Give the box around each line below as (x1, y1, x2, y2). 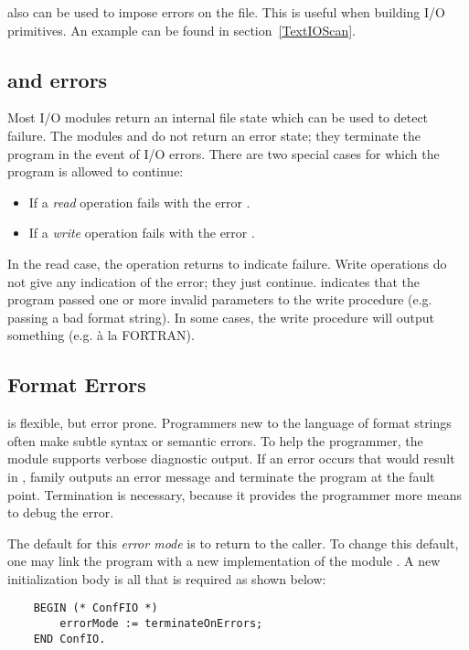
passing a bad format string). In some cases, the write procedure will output (7, 307, 434, 326)
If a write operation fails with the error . (28, 223, 255, 242)
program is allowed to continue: (7, 162, 184, 181)
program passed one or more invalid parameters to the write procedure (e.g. (7, 290, 432, 309)
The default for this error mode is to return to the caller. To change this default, (7, 533, 459, 552)
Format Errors (7, 370, 146, 399)
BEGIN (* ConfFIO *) (33, 602, 158, 615)
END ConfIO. (33, 632, 106, 645)
